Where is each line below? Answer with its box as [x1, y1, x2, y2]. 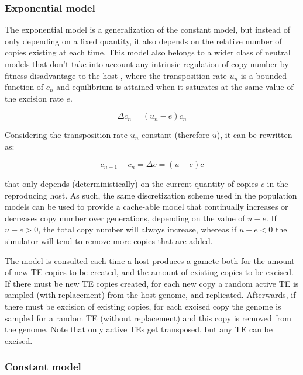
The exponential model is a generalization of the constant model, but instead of [5, 23, 290, 36]
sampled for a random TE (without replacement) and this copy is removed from [5, 311, 291, 324]
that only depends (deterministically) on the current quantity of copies [5, 178, 259, 190]
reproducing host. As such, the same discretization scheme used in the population [5, 189, 297, 201]
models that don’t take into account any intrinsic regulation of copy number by [5, 58, 289, 70]
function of [5, 81, 44, 93]
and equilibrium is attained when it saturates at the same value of [56, 81, 294, 93]
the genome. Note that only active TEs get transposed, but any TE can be [5, 323, 273, 335]
